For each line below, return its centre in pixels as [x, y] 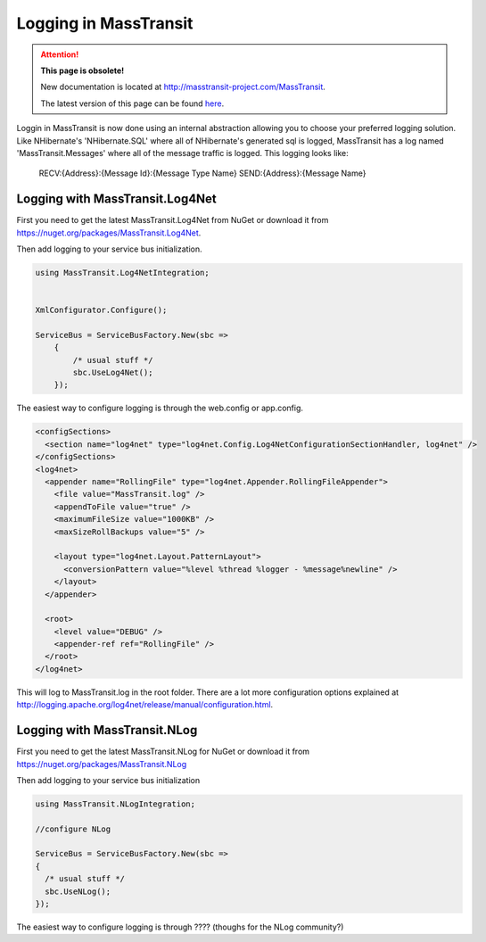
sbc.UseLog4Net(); [113, 373]
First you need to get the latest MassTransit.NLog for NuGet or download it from [163, 752]
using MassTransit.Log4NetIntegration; [122, 273]
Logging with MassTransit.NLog [107, 730]
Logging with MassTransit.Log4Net [117, 199]
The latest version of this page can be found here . [132, 103]
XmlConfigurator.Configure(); [101, 310]
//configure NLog [73, 829]
